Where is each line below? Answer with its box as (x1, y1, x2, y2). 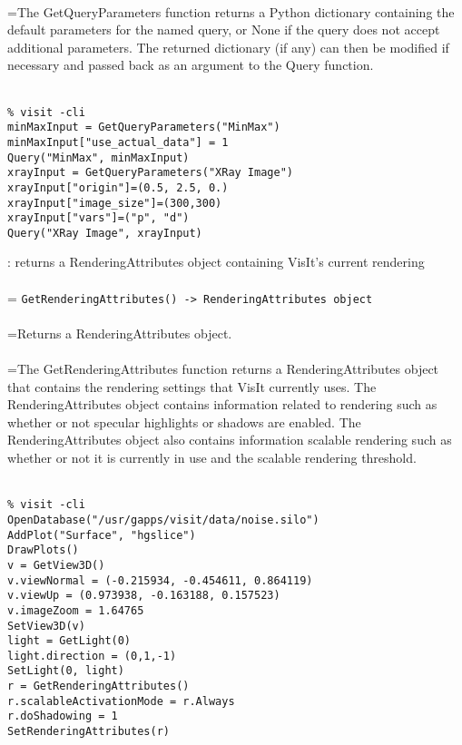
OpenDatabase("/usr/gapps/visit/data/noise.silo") (7, 513, 319, 526)
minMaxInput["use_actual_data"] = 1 (7, 135, 229, 149)
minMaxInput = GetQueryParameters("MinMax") (7, 121, 280, 134)
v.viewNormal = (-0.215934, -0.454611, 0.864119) (7, 573, 313, 587)
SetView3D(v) (7, 619, 85, 632)
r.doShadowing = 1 (7, 710, 118, 723)
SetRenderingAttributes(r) (7, 725, 170, 739)
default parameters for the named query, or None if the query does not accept (7, 20, 440, 39)
